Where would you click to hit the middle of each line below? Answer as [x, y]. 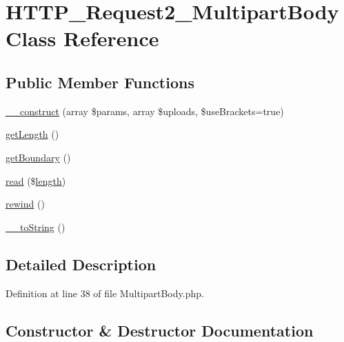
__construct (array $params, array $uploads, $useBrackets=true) [145, 111]
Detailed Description [81, 264]
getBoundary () [38, 157]
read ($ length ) [36, 180]
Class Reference [82, 38]
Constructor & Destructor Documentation [160, 330]
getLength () [32, 134]
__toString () [36, 227]
